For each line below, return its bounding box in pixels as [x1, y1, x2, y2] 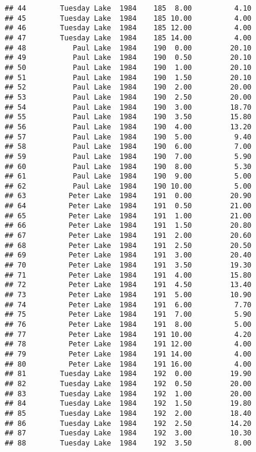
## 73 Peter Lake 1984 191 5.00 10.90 [5, 291, 252, 300]
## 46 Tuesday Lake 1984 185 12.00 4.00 [5, 24, 252, 33]
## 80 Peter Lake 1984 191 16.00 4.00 [5, 359, 252, 368]
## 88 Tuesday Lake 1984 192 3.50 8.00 [5, 438, 252, 447]
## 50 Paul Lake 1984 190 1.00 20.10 [5, 63, 252, 72]
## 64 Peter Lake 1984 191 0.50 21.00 [5, 202, 252, 211]
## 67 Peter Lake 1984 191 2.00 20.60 [5, 231, 252, 240]
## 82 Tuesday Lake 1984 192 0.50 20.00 [5, 379, 252, 388]
